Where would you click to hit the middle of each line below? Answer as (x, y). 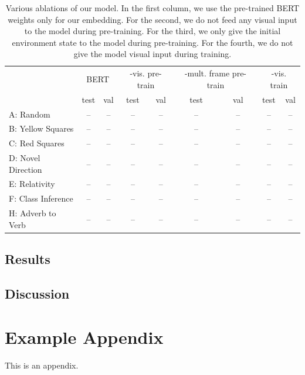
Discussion (37, 294)
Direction (26, 169)
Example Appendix (84, 337)
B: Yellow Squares (41, 128)
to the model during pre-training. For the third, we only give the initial (152, 31)
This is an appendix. (42, 365)
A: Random (30, 114)
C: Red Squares (37, 143)
